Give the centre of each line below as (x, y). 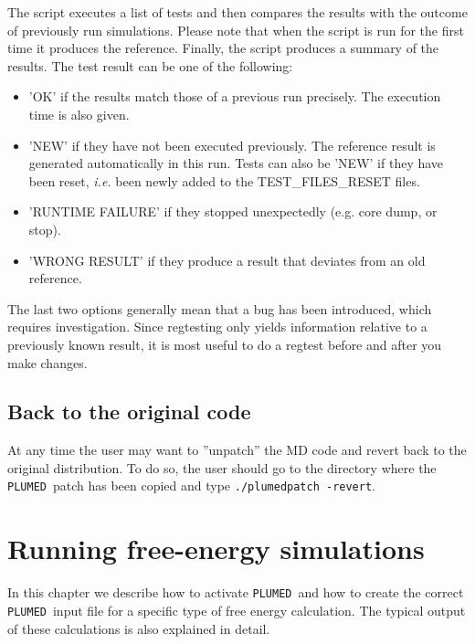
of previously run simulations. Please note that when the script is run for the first (236, 30)
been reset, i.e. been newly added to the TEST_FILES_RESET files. (224, 180)
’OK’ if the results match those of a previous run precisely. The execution (235, 96)
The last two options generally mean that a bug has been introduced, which (220, 308)
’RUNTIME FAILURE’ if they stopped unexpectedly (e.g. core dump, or (233, 211)
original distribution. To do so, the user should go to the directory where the (222, 467)
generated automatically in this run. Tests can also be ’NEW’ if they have (236, 163)
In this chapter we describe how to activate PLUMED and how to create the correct (236, 592)
